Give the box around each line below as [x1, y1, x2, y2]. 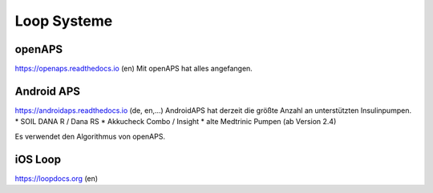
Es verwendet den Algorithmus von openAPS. [14, 131, 166, 141]
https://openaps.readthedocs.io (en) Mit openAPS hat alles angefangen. [14, 64, 253, 74]
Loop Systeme [14, 12, 113, 30]
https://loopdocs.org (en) [14, 173, 99, 183]
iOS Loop [14, 152, 62, 166]
